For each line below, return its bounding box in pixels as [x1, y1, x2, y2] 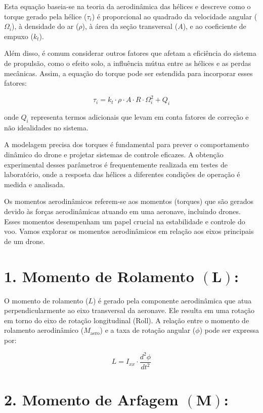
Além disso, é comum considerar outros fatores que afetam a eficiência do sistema [4, 48, 256, 58]
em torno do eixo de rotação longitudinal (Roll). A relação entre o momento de [4, 315, 249, 325]
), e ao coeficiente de [183, 21, 246, 31]
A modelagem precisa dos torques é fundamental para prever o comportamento [4, 139, 249, 150]
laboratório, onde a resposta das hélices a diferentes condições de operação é [4, 169, 240, 180]
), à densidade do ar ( [11, 21, 79, 31]
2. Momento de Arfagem [4, 389, 179, 409]
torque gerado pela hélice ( [4, 11, 87, 21]
